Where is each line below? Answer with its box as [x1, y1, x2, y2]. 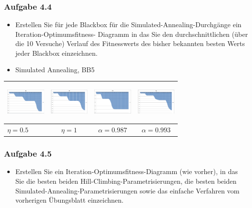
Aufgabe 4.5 [4, 147, 52, 160]
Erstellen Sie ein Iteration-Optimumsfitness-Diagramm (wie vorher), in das [15, 166, 238, 176]
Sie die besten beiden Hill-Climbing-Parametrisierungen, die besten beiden [15, 176, 236, 186]
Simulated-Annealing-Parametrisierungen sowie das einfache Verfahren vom [15, 185, 240, 195]
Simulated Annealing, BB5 [15, 64, 95, 74]
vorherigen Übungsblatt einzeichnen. [15, 195, 124, 205]
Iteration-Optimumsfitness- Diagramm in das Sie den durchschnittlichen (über [15, 29, 248, 39]
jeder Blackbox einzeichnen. [15, 48, 98, 58]
